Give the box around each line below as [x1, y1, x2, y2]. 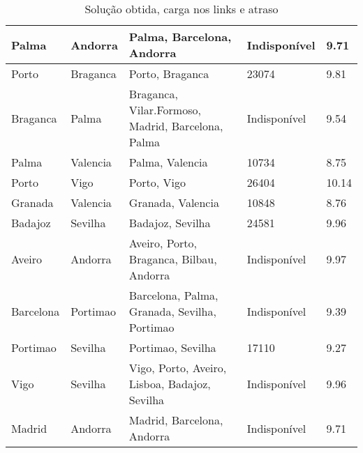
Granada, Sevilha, [128, 303, 216, 319]
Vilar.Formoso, [128, 102, 201, 118]
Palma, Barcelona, [128, 29, 232, 45]
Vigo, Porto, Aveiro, [128, 360, 227, 376]
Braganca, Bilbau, [128, 251, 217, 267]
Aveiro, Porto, [128, 235, 198, 251]
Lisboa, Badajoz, [128, 376, 211, 392]
